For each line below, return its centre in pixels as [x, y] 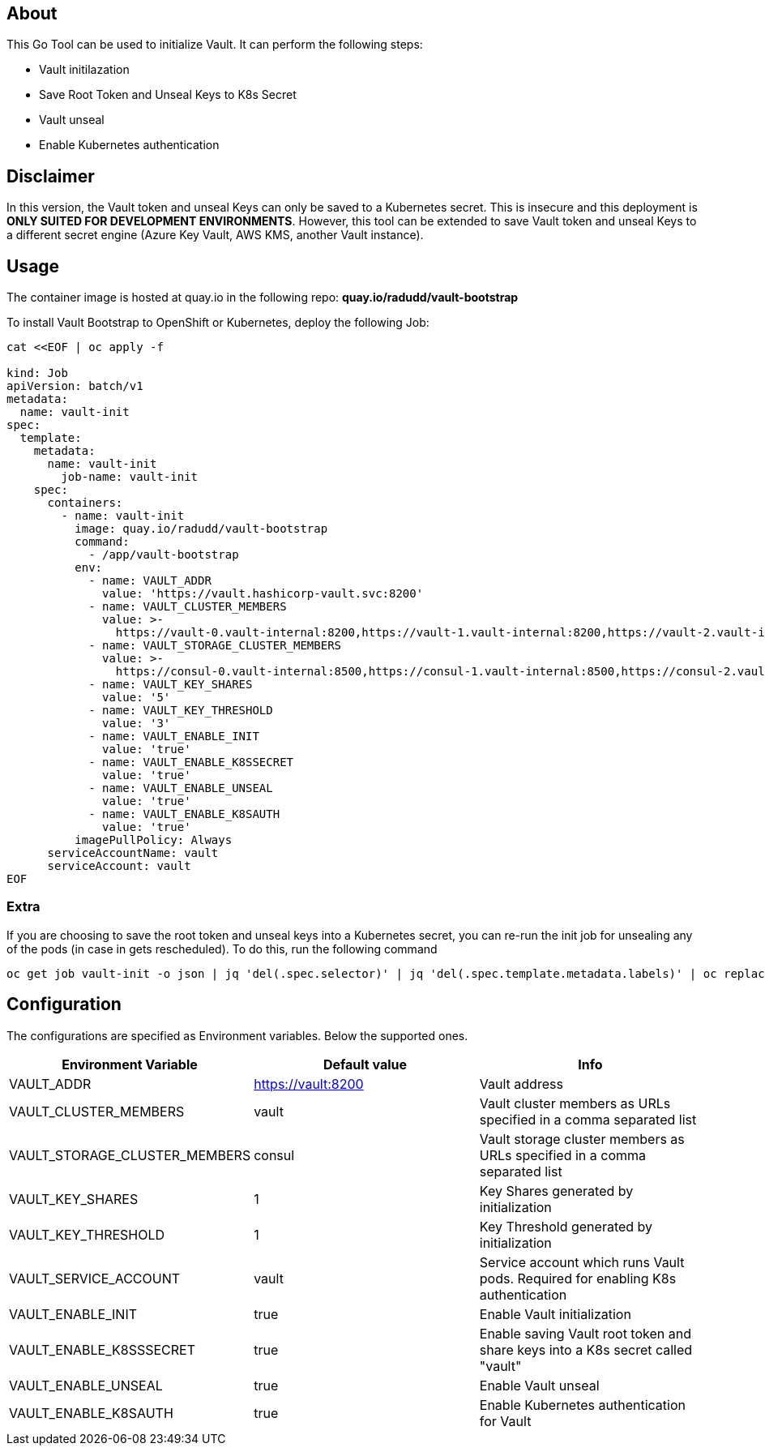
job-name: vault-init [130, 477]
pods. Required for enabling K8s [578, 1278]
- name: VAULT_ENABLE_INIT [174, 737]
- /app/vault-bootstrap [164, 555]
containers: [85, 503]
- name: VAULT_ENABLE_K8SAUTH [184, 814]
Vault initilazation [84, 70]
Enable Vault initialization [555, 1314]
